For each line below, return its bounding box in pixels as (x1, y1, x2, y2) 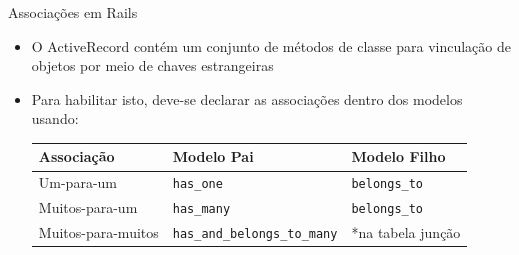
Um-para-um (38, 172, 118, 193)
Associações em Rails (8, 2, 138, 22)
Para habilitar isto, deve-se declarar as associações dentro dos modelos (31, 88, 463, 109)
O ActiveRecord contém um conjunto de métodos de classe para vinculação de (31, 35, 511, 56)
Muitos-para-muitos (38, 222, 159, 243)
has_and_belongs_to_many (172, 227, 338, 242)
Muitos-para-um (38, 197, 138, 218)
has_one (172, 177, 223, 192)
